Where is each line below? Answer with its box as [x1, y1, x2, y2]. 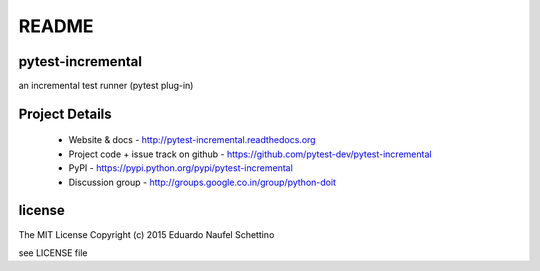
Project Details [18, 105, 112, 122]
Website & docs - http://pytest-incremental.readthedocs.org [68, 134, 316, 146]
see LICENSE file [18, 246, 88, 259]
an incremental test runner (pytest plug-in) [18, 80, 194, 92]
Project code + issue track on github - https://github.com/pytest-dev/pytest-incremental [68, 148, 432, 160]
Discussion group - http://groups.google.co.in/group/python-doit [68, 176, 337, 188]
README [18, 15, 94, 37]
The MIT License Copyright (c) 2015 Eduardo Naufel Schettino [18, 228, 275, 240]
